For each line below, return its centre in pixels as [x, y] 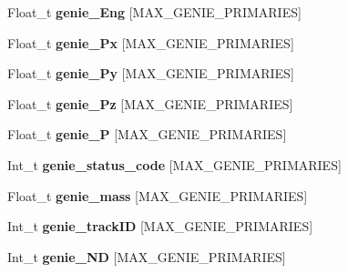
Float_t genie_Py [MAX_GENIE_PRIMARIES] [151, 73]
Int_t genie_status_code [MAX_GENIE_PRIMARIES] [174, 164]
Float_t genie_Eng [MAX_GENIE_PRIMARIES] [154, 12]
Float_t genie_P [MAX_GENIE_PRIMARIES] [147, 134]
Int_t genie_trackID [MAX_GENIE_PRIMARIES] [160, 226]
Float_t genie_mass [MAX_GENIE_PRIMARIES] [158, 195]
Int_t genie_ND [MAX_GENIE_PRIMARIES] [147, 256]
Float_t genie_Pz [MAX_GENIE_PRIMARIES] [150, 103]
